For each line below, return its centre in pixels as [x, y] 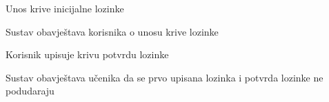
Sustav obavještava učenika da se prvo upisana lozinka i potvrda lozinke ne [164, 77]
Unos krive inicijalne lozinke [65, 8]
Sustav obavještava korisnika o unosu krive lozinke [112, 31]
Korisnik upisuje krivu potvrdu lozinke [87, 54]
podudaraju [30, 91]
